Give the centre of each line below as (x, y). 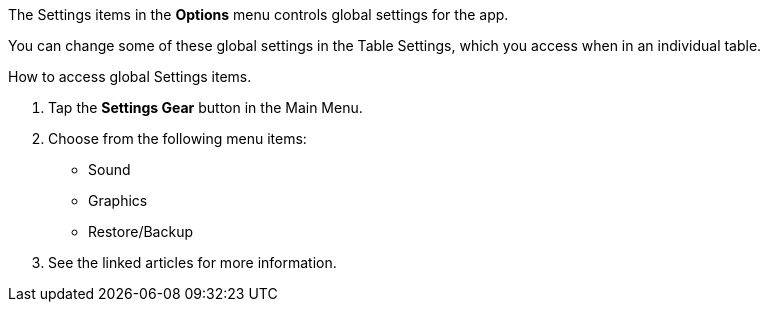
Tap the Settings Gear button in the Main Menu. (205, 107)
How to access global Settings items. (130, 76)
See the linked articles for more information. (192, 262)
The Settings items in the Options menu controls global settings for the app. (258, 14)
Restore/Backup (140, 231)
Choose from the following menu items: (177, 138)
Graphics (118, 200)
